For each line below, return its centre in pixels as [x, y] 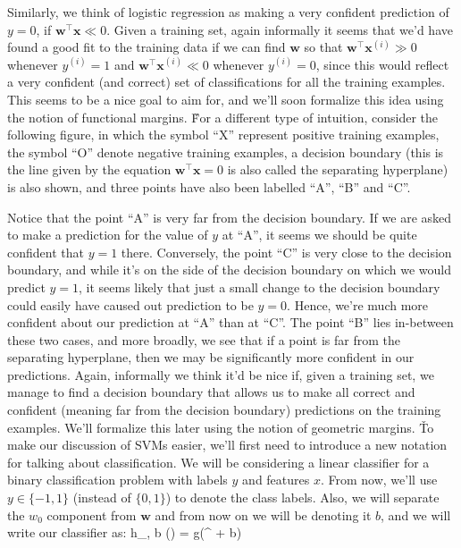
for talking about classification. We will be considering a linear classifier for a [218, 462]
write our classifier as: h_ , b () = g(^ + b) [125, 532]
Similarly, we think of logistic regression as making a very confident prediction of [228, 12]
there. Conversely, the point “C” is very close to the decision [286, 252]
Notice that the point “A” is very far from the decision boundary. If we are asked [230, 217]
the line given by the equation [89, 169]
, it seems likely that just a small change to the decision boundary [260, 287]
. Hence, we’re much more [358, 304]
